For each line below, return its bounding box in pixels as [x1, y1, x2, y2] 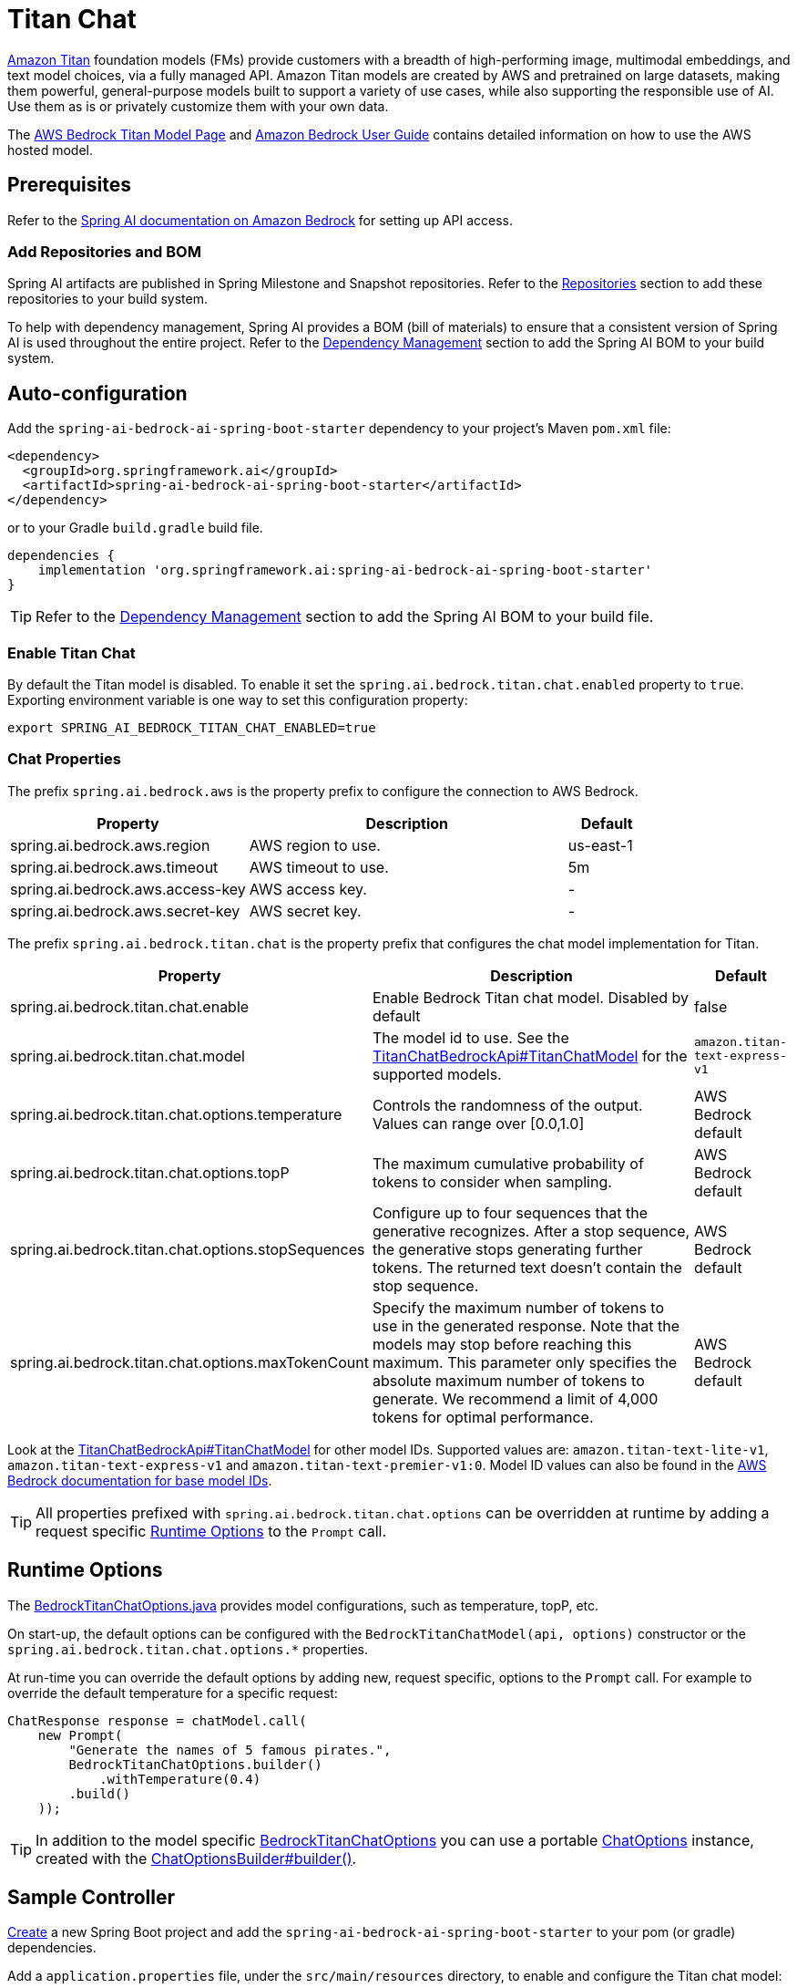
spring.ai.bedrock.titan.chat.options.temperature [10, 1104, 342, 1123]
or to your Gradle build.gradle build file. [7, 520, 263, 536]
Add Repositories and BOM [7, 242, 201, 261]
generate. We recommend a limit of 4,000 [372, 1389, 659, 1408]
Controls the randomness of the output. [372, 1095, 643, 1114]
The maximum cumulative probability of [372, 1154, 644, 1173]
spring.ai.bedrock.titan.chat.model [10, 1046, 245, 1065]
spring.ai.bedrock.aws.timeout [10, 857, 219, 876]
